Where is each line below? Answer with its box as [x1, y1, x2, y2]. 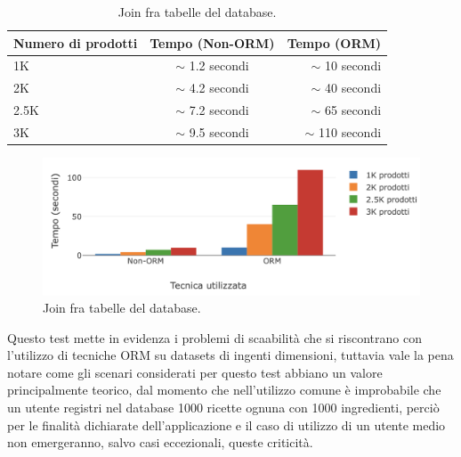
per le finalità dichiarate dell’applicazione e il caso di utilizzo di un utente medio [7, 415, 446, 434]
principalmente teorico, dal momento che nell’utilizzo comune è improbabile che [7, 380, 441, 399]
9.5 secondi [189, 122, 249, 141]
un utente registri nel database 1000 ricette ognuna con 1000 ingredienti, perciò [7, 398, 440, 417]
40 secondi [324, 78, 382, 97]
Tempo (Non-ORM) [150, 33, 275, 52]
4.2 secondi [189, 78, 249, 97]
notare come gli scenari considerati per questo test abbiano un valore [7, 363, 383, 381]
